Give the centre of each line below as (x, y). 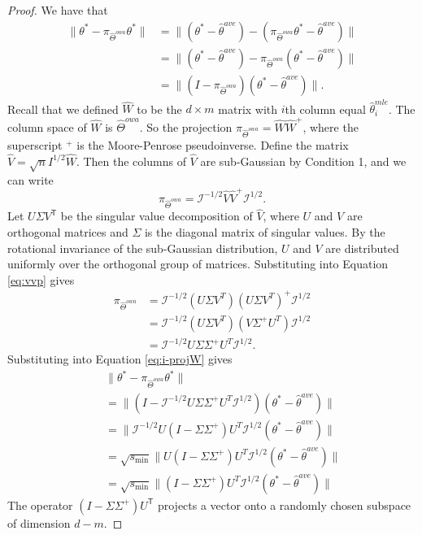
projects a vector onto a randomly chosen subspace (284, 505)
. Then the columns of (131, 161)
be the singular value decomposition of (157, 216)
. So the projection (186, 126)
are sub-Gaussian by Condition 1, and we (303, 161)
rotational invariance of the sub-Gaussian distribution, (143, 248)
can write (30, 179)
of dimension (39, 522)
